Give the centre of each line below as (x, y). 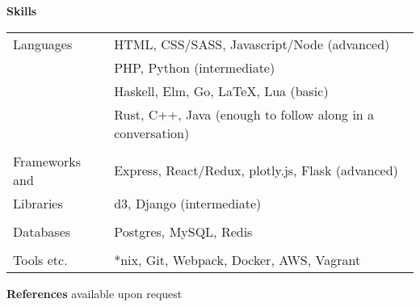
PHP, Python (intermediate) (195, 67)
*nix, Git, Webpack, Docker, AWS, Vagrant (237, 259)
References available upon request (94, 293)
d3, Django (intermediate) (188, 203)
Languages (43, 44)
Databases (42, 231)
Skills (22, 11)
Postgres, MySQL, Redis (183, 231)
